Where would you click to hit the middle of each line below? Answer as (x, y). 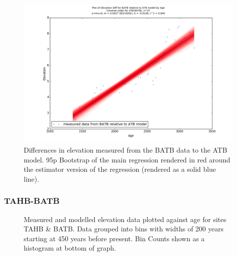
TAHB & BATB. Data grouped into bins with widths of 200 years (124, 229)
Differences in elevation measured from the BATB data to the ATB (126, 149)
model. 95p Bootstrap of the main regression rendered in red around (127, 159)
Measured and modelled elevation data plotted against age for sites (125, 219)
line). (32, 178)
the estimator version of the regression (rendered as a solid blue (120, 169)
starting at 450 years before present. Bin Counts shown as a (114, 238)
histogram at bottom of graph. (70, 248)
